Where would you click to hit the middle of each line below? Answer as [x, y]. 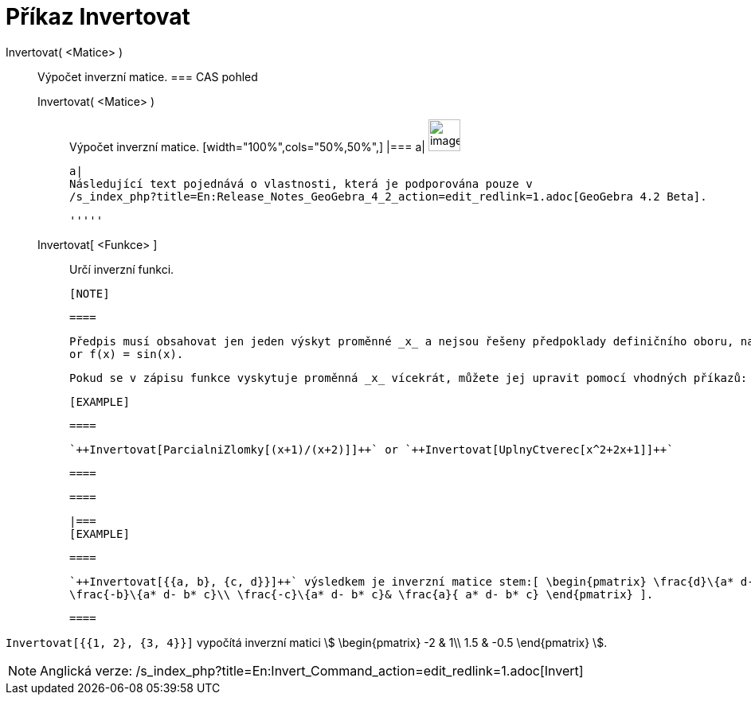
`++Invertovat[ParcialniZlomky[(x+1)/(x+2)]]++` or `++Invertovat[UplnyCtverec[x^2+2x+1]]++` [372, 449]
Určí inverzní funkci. [122, 269]
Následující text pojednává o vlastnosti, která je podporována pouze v [301, 183]
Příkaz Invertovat [98, 17]
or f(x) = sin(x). [127, 354]
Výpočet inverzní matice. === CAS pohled [148, 76]
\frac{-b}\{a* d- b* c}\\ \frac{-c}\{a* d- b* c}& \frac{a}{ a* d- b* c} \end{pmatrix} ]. [362, 594]
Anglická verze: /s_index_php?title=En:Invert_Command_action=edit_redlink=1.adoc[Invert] [312, 670]
